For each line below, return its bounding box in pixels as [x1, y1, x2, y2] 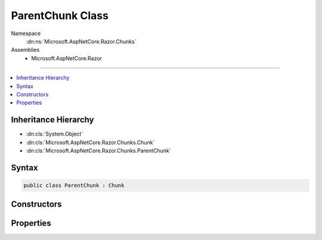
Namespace [11, 30, 41, 37]
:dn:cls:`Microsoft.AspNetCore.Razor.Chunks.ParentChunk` [26, 147, 171, 154]
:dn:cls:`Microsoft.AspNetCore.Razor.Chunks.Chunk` [26, 139, 155, 146]
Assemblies [11, 46, 40, 54]
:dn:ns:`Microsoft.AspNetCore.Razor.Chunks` [26, 38, 137, 45]
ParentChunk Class [11, 9, 109, 22]
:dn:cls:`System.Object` [26, 130, 83, 138]
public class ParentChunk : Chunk [23, 182, 125, 189]
